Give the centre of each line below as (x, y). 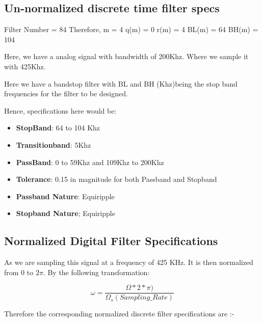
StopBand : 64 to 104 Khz (58, 128)
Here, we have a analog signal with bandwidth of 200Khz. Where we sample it (126, 56)
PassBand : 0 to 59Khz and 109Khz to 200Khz (90, 162)
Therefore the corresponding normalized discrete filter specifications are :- (119, 314)
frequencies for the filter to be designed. (66, 93)
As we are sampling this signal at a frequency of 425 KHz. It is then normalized (129, 262)
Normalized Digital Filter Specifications (111, 241)
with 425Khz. (25, 66)
